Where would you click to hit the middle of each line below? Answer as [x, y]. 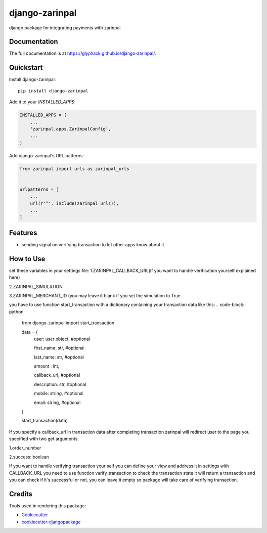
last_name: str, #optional [59, 357]
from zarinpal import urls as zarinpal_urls [74, 169]
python [16, 311]
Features [23, 233]
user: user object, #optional [62, 339]
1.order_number [25, 448]
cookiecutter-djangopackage [51, 522]
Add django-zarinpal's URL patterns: [46, 155]
